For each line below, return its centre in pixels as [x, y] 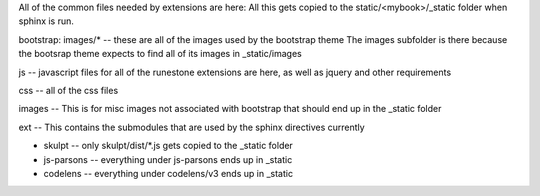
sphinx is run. [46, 21]
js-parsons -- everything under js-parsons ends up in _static [168, 159]
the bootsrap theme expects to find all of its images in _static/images [160, 54]
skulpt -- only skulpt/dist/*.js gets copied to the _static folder [168, 146]
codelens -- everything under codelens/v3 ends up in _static [168, 173]
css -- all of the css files [68, 90]
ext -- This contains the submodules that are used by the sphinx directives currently [191, 127]
